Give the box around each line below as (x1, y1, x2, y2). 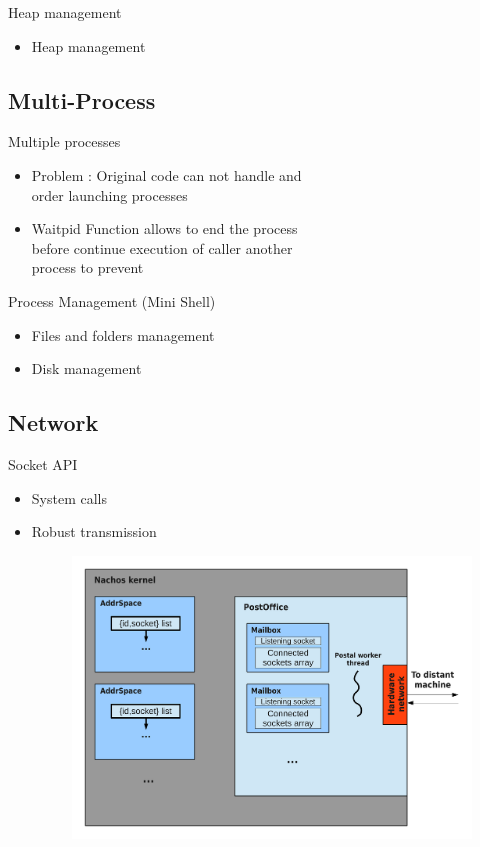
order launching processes (31, 184, 188, 205)
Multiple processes (8, 131, 121, 152)
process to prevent (31, 257, 144, 278)
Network (8, 407, 99, 438)
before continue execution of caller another (31, 237, 293, 258)
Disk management (31, 358, 142, 379)
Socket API (8, 453, 78, 474)
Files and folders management (31, 324, 215, 345)
